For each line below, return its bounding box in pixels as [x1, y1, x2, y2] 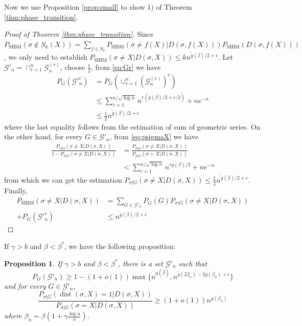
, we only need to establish [4, 52, 87, 62]
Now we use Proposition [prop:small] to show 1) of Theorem [4, 2, 192, 12]
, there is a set [118, 258, 163, 268]
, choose [60, 61, 85, 72]
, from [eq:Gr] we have [90, 61, 161, 72]
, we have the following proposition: [64, 240, 176, 251]
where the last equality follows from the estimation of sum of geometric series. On [4, 121, 261, 132]
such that [178, 258, 207, 268]
